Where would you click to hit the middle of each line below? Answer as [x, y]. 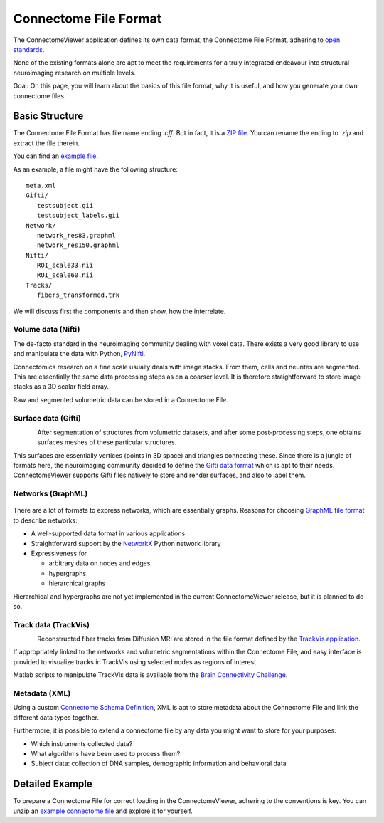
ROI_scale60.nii [65, 275]
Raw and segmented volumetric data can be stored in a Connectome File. [121, 399]
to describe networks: [45, 520]
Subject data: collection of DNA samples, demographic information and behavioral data [159, 764]
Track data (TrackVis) [52, 624]
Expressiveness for [59, 553]
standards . [29, 49]
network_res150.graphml [78, 245]
